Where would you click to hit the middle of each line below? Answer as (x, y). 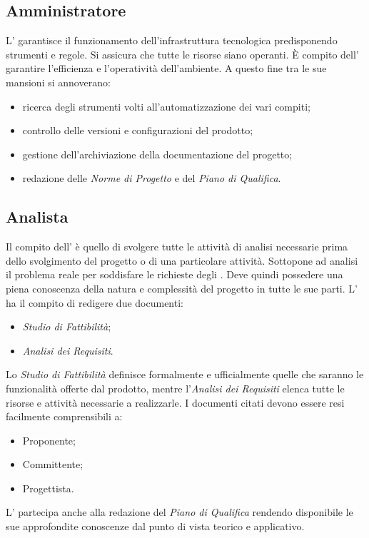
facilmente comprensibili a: (64, 416)
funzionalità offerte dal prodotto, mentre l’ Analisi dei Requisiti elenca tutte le (175, 388)
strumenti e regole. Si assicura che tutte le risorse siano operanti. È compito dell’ (182, 54)
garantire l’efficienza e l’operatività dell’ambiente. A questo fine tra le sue (166, 68)
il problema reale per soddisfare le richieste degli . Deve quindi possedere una (175, 274)
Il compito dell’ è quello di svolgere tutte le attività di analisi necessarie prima (177, 247)
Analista (37, 217)
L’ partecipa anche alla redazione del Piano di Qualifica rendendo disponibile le (180, 512)
